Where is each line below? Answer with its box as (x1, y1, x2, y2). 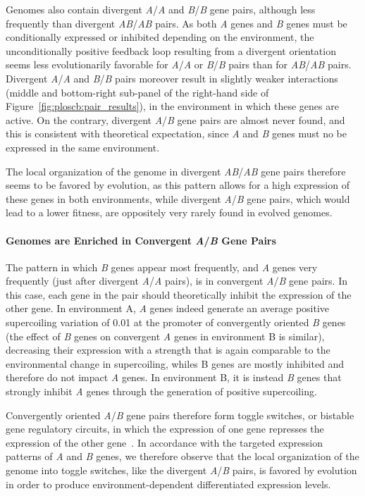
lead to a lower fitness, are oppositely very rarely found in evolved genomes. (6, 205, 333, 220)
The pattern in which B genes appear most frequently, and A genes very (6, 259, 318, 274)
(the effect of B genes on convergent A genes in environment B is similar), (6, 328, 325, 343)
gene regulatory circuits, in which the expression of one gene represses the (6, 421, 324, 436)
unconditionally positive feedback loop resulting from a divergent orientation (6, 43, 336, 58)
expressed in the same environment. (6, 139, 160, 154)
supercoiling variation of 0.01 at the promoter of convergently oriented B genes (6, 315, 346, 330)
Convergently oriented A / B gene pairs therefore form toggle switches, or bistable (6, 407, 354, 422)
